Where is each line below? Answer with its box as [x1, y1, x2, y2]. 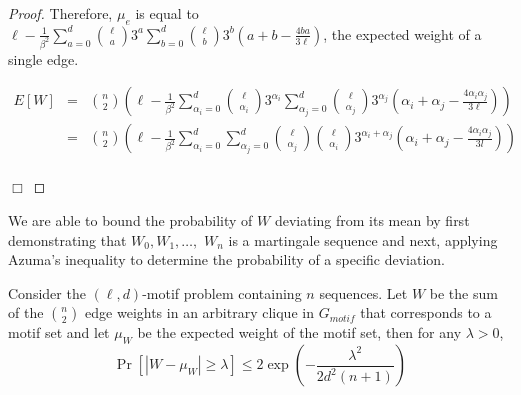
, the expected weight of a [323, 23, 482, 44]
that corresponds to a [360, 302, 492, 323]
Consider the [8, 282, 86, 303]
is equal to [135, 3, 199, 23]
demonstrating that [8, 229, 127, 250]
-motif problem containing [142, 282, 302, 303]
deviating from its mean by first [274, 209, 470, 230]
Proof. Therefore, [8, 3, 113, 23]
